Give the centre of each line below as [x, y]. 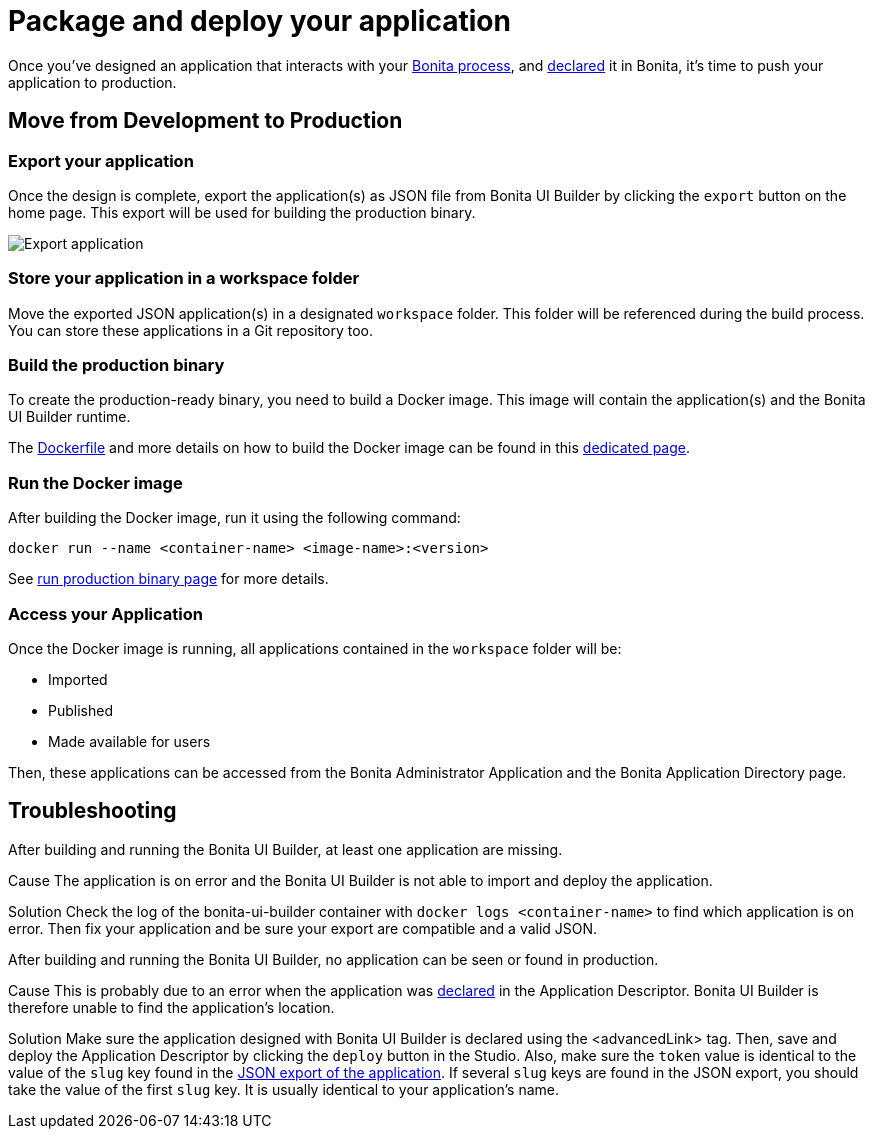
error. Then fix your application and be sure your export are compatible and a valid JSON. [303, 928]
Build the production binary [116, 365]
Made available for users [129, 741]
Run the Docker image [95, 482]
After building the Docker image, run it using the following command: [234, 518]
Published [80, 710]
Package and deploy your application [259, 21]
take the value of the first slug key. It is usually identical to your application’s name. [283, 1089]
